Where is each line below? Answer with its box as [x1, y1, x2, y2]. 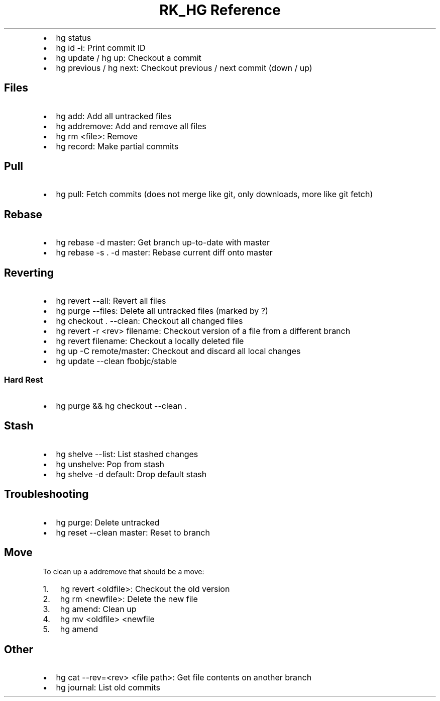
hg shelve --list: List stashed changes [56, 449, 198, 459]
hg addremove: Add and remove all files [56, 121, 206, 131]
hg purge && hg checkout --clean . [56, 400, 187, 411]
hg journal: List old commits [56, 682, 160, 693]
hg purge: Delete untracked [56, 517, 160, 528]
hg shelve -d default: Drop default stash [56, 469, 207, 479]
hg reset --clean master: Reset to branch [56, 527, 210, 538]
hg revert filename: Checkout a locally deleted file [56, 336, 244, 346]
